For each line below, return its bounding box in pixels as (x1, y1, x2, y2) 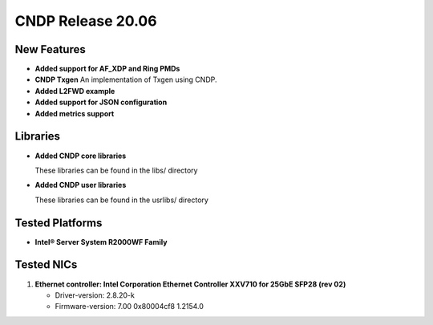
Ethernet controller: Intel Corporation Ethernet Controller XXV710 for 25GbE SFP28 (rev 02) (34, 279, 346, 289)
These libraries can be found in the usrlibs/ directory (34, 195, 208, 205)
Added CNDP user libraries (34, 181, 127, 190)
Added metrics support (34, 108, 115, 118)
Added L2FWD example (34, 86, 115, 95)
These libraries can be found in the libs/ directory (34, 165, 198, 175)
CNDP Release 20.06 (14, 12, 157, 30)
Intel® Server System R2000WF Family (34, 237, 168, 246)
